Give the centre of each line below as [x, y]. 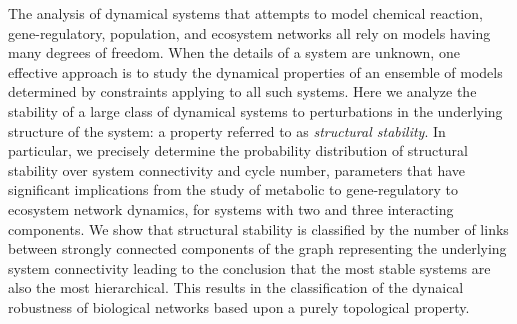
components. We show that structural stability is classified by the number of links [258, 228]
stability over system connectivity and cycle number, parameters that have [236, 169]
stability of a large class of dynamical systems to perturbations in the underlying [255, 110]
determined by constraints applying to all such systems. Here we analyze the [242, 91]
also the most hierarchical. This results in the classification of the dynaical [236, 287]
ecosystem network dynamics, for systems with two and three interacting [231, 208]
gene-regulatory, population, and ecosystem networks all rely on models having [249, 32]
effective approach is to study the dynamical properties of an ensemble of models [255, 71]
